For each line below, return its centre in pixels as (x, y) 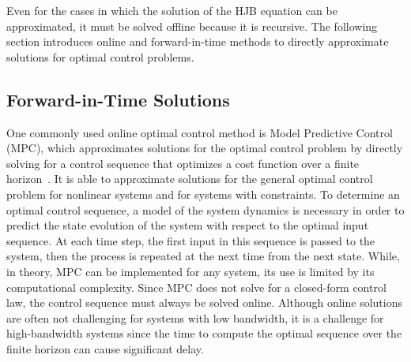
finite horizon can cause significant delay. (105, 348)
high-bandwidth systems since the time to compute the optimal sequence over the (204, 333)
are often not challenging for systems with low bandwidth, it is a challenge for (195, 317)
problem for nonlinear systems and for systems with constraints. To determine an (203, 194)
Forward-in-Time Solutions (118, 99)
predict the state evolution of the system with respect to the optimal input (188, 225)
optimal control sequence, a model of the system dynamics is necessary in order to (205, 209)
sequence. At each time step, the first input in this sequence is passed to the (191, 240)
